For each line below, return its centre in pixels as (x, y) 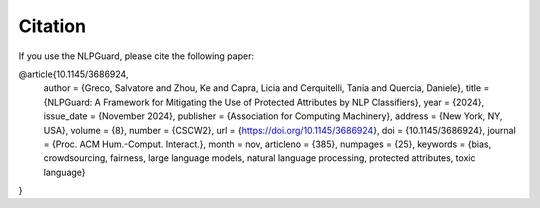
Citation (52, 26)
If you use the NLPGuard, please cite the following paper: (136, 56)
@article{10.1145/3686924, (73, 74)
